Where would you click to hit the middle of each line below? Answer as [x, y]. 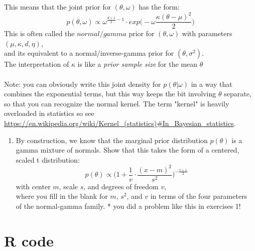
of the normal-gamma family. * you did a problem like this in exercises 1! [128, 206]
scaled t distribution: [48, 159]
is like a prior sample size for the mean [138, 64]
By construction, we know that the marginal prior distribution [112, 140]
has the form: [159, 7]
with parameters [207, 33]
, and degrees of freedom [121, 186]
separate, [238, 94]
